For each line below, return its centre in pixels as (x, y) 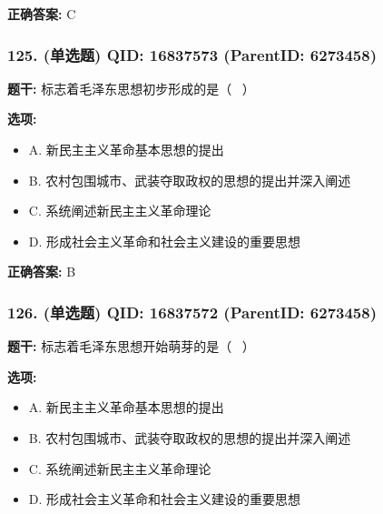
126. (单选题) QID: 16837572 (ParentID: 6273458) (192, 312)
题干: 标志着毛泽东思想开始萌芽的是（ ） (131, 346)
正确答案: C (42, 14)
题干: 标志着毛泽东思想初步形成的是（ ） (131, 88)
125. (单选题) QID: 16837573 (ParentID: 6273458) (192, 54)
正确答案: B (42, 272)
